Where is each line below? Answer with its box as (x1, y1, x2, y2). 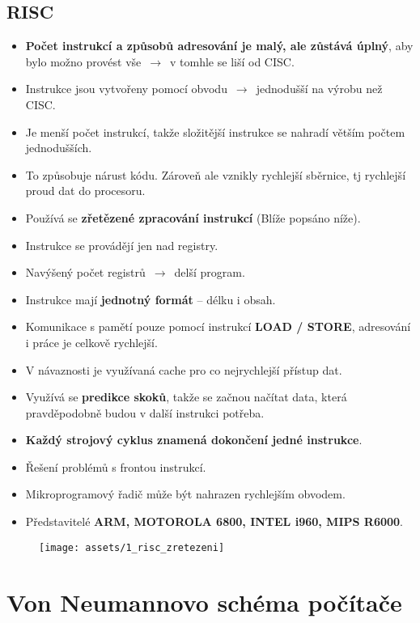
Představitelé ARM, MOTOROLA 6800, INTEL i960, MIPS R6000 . (25, 513, 404, 530)
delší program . (174, 264, 245, 281)
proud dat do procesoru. (25, 182, 146, 199)
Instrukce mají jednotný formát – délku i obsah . (25, 290, 276, 307)
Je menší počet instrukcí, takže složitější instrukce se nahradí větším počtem (25, 123, 405, 140)
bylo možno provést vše (25, 53, 142, 70)
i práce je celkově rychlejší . (25, 333, 158, 350)
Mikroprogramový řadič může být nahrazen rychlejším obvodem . (25, 485, 346, 502)
